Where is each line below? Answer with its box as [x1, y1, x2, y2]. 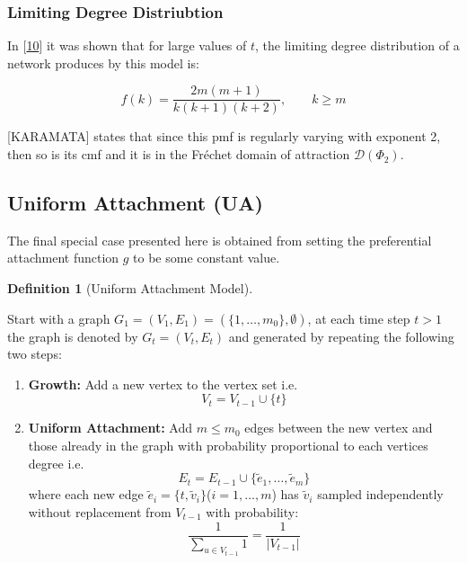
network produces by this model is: [7, 53, 199, 72]
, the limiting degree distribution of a [255, 36, 460, 55]
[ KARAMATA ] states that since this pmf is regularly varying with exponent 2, [7, 127, 441, 146]
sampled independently [317, 485, 444, 504]
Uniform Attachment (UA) [7, 189, 263, 217]
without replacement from [28, 503, 172, 522]
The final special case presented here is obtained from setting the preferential [7, 230, 432, 249]
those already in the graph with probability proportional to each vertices [28, 436, 428, 455]
